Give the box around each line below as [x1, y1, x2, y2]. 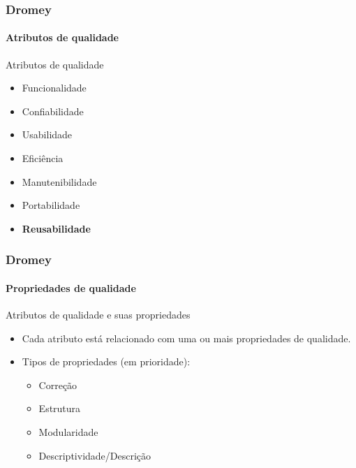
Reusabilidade [22, 221, 91, 235]
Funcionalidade [22, 80, 87, 95]
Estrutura [38, 401, 81, 416]
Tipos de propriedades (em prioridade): [22, 354, 191, 369]
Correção [38, 377, 77, 392]
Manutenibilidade [22, 174, 97, 189]
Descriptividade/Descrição [38, 448, 151, 462]
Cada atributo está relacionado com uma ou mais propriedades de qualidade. [22, 330, 351, 345]
